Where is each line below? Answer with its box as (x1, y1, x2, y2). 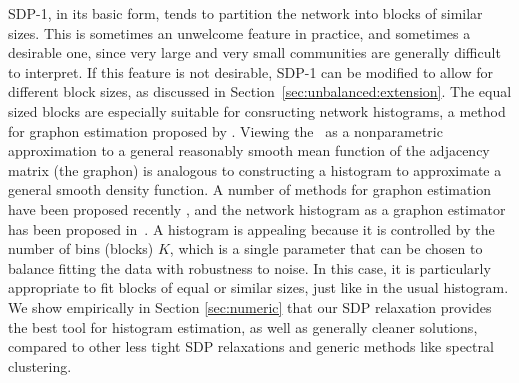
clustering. (8, 355, 72, 376)
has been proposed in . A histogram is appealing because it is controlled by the (8, 218, 495, 239)
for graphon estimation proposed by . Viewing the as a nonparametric (8, 120, 443, 141)
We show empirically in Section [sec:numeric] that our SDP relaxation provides (8, 296, 492, 317)
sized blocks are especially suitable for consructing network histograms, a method (8, 100, 506, 121)
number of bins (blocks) (8, 238, 154, 259)
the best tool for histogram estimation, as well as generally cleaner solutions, (8, 316, 478, 337)
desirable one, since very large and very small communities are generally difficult (8, 42, 501, 63)
